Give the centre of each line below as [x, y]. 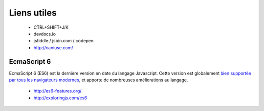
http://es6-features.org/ [57, 91]
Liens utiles [33, 13]
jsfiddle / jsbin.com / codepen [64, 41]
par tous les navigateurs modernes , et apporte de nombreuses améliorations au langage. [99, 80]
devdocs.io [45, 34]
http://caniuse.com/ [53, 47]
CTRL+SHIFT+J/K [51, 27]
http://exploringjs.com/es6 [60, 98]
